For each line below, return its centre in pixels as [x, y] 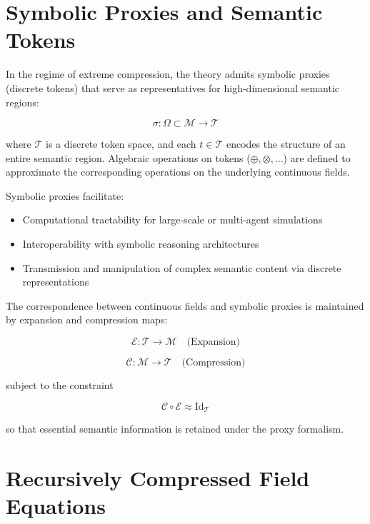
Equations [56, 506]
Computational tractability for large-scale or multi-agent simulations [172, 220]
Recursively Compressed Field [158, 477]
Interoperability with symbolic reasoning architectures [141, 244]
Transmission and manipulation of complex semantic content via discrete [182, 267]
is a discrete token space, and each [121, 144]
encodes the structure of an [286, 144]
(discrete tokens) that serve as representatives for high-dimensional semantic [173, 87]
